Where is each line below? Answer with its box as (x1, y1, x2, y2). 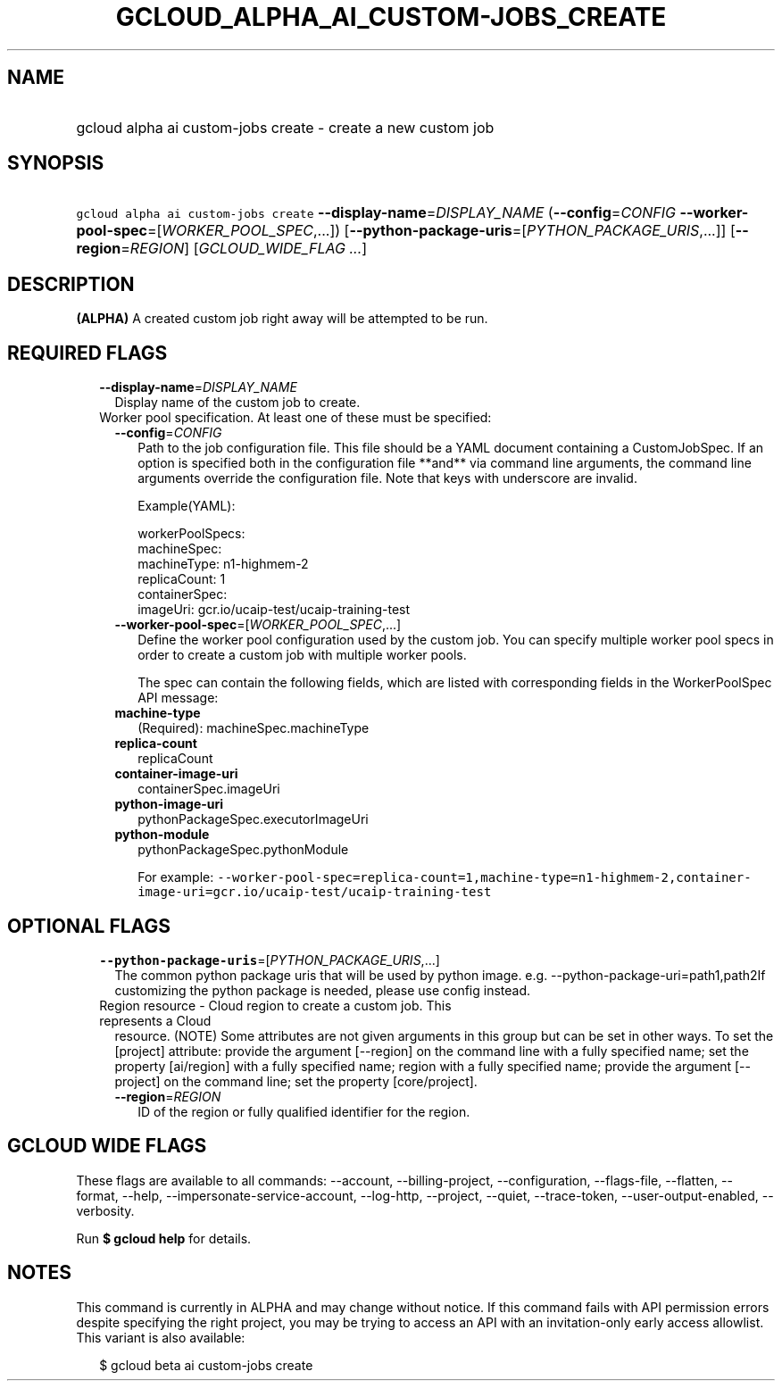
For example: (137, 869, 214, 885)
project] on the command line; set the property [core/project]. (114, 1073, 478, 1089)
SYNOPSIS (7, 152, 104, 175)
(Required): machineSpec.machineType (137, 720, 370, 736)
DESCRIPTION (7, 272, 135, 295)
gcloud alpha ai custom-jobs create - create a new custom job (76, 118, 495, 137)
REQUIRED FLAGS (7, 341, 168, 364)
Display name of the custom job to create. (114, 395, 361, 411)
